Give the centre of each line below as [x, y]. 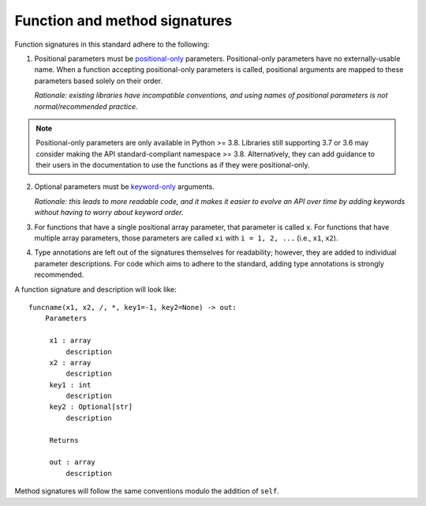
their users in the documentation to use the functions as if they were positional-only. [173, 165]
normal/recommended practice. [86, 106]
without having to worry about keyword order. [109, 213]
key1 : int [70, 385]
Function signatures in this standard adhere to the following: [112, 44]
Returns [64, 440]
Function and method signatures [123, 21]
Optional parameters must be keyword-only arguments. [124, 187]
